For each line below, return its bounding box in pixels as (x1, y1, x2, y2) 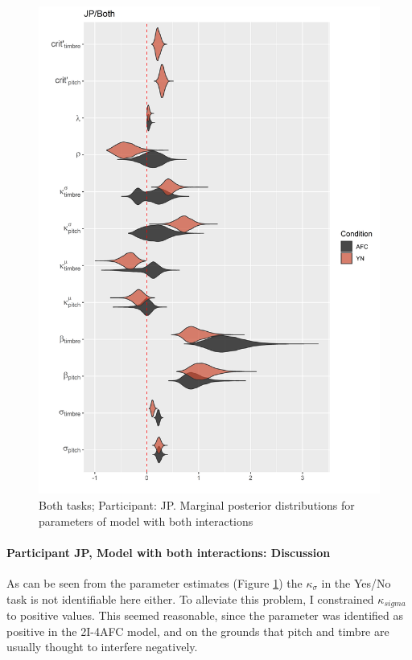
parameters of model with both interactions (39, 512, 253, 529)
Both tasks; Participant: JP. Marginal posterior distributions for (39, 496, 355, 513)
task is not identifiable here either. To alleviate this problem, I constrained (6, 590, 374, 607)
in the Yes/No (321, 574, 391, 591)
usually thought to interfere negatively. (6, 638, 198, 655)
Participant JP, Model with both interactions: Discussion (6, 543, 331, 560)
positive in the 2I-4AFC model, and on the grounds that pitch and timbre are (6, 622, 389, 639)
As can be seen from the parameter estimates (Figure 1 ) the (6, 574, 303, 591)
